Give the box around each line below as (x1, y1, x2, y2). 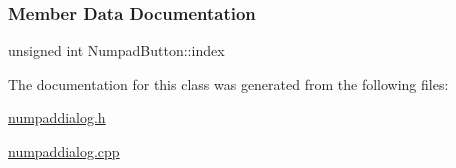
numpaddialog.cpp (8, 141, 120, 161)
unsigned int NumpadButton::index (8, 40, 225, 61)
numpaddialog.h (8, 107, 106, 128)
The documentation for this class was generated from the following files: (8, 73, 449, 94)
